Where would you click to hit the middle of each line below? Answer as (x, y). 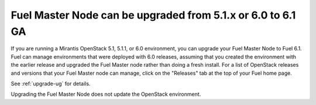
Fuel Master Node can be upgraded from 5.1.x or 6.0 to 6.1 (153, 15)
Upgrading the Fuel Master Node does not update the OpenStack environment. (106, 94)
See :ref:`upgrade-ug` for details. (51, 84)
